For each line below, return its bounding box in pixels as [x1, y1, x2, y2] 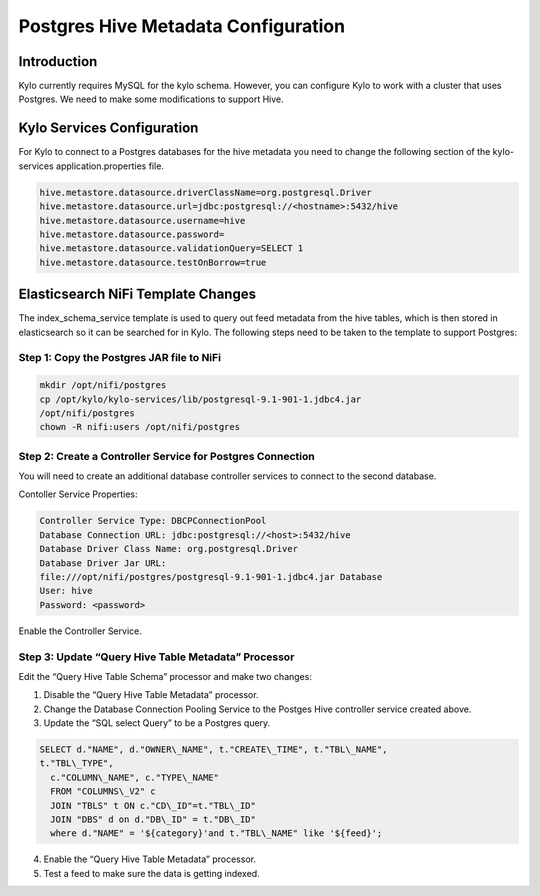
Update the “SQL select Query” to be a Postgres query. [43, 717, 271, 729]
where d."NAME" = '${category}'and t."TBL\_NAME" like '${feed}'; [50, 828, 383, 839]
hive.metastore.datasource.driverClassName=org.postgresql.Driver [39, 186, 372, 198]
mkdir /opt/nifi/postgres [39, 380, 167, 391]
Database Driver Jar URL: [39, 557, 167, 569]
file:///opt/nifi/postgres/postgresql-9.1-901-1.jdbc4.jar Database [39, 571, 383, 582]
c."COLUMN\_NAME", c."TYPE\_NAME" [50, 771, 220, 783]
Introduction [18, 53, 98, 70]
